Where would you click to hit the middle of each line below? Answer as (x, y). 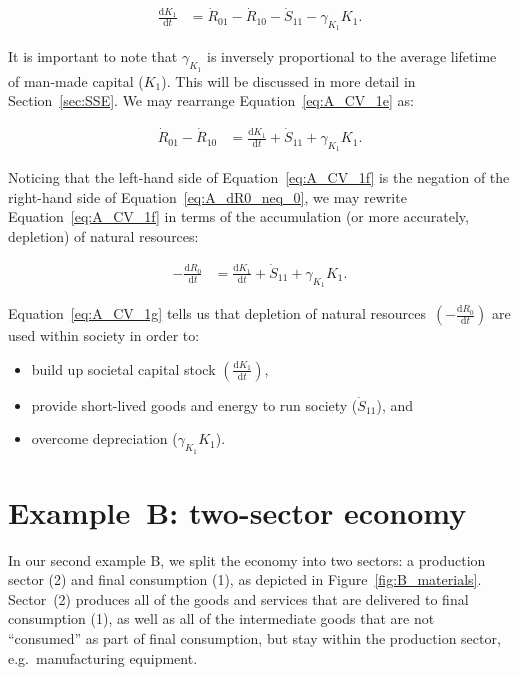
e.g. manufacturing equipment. (103, 657)
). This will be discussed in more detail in (288, 80)
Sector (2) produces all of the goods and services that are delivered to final (238, 598)
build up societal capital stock (123, 368)
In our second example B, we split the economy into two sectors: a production (247, 559)
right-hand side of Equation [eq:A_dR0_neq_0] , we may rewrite (207, 196)
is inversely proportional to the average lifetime (352, 56)
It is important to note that (93, 56)
